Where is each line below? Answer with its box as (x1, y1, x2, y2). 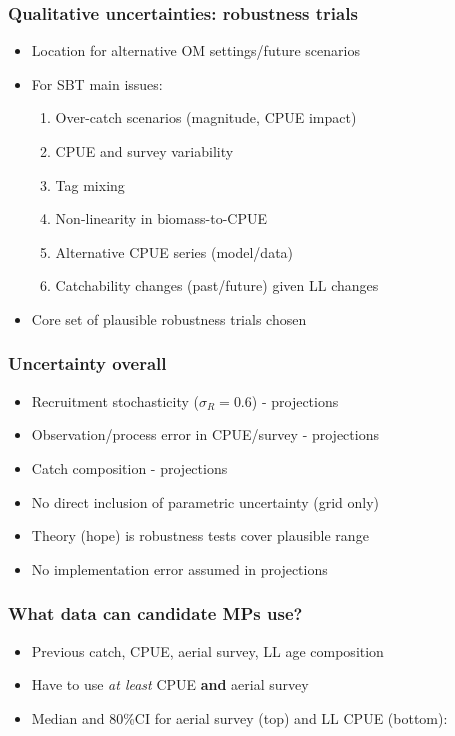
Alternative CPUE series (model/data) (55, 241, 294, 262)
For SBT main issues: (31, 73, 163, 94)
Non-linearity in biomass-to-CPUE (55, 208, 267, 229)
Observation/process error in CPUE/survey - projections (31, 424, 379, 445)
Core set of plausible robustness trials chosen (31, 308, 307, 329)
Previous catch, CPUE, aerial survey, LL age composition (31, 640, 384, 661)
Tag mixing (55, 174, 125, 195)
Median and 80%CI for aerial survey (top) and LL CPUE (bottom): (31, 707, 448, 728)
